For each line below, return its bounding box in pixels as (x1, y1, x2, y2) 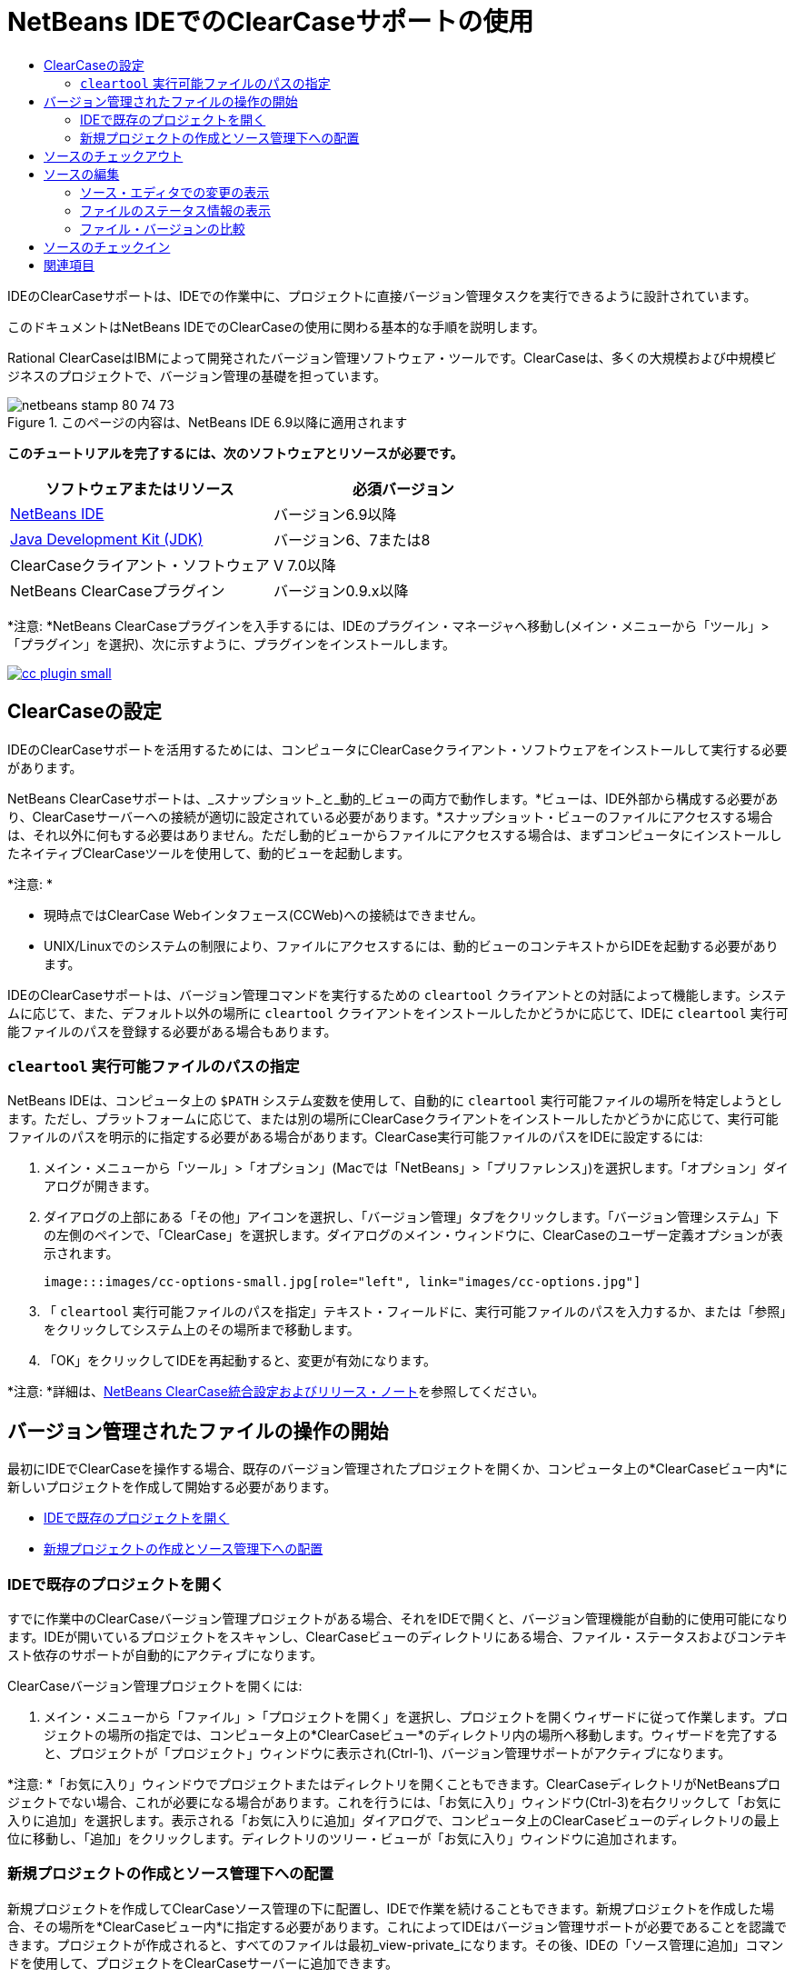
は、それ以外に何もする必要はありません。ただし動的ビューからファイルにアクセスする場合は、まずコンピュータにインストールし (7, 826, 782, 843)
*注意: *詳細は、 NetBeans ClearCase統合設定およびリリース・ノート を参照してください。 (7, 1384, 545, 1400)
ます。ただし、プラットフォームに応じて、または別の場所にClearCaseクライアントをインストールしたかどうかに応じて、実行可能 (7, 1111, 779, 1127)
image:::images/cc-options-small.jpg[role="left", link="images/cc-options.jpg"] (44, 1274, 641, 1290)
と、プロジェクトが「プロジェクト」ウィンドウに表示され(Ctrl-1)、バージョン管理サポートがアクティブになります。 (44, 1744, 731, 1761)
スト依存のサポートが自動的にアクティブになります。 (7, 1646, 323, 1663)
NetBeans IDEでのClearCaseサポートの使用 (7, 6, 534, 37)
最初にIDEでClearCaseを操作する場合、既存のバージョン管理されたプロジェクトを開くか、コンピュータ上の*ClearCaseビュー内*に (7, 1461, 789, 1477)
